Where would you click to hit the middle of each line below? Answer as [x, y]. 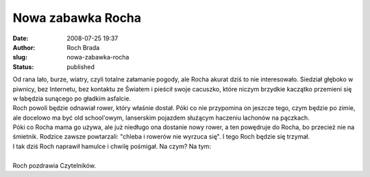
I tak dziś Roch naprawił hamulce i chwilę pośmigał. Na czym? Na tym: [112, 146]
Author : [24, 47]
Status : [23, 67]
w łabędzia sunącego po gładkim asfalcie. [72, 98]
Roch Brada [83, 47]
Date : [21, 38]
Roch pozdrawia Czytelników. [54, 165]
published [81, 67]
